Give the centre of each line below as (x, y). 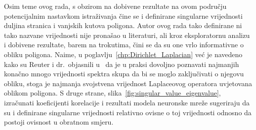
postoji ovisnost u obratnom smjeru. (59, 122)
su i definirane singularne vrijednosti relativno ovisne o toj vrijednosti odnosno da (128, 112)
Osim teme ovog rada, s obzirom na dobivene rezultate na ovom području (115, 6)
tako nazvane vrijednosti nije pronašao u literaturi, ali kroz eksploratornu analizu (127, 35)
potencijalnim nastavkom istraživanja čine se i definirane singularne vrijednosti (123, 16)
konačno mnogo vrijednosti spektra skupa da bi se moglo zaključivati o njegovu (124, 74)
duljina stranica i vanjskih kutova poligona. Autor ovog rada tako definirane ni (123, 25)
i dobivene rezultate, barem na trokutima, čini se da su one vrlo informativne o (124, 45)
